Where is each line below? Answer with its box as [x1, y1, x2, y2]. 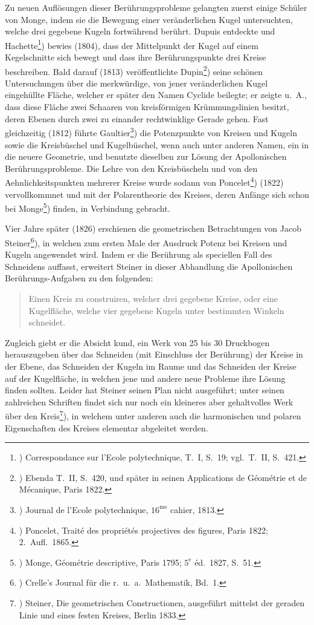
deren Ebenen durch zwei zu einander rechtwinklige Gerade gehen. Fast [5, 112, 269, 125]
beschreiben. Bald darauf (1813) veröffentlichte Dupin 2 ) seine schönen [5, 63, 263, 77]
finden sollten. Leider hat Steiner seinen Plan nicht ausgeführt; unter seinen [5, 384, 284, 396]
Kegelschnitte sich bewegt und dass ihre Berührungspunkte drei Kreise [5, 51, 266, 64]
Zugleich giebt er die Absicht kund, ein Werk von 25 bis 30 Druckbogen [5, 336, 270, 348]
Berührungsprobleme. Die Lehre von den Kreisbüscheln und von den [5, 162, 258, 174]
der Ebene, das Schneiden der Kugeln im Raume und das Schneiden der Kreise [5, 359, 296, 372]
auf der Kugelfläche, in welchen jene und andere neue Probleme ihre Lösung [5, 371, 286, 384]
